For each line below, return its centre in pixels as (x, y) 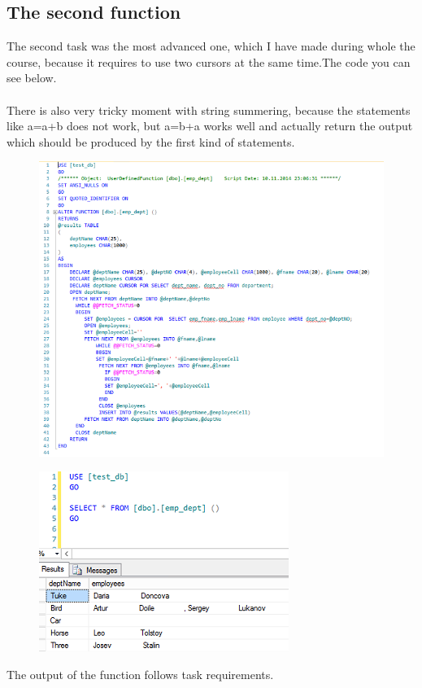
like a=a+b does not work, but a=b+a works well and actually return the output (210, 126)
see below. (32, 78)
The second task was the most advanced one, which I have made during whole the (211, 46)
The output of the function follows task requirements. (140, 675)
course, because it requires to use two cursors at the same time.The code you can (209, 61)
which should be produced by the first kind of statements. (151, 141)
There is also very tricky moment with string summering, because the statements (209, 110)
